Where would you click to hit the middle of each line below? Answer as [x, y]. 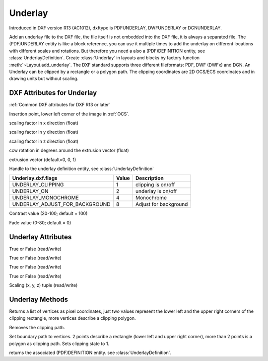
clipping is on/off [155, 185]
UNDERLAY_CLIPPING [38, 185]
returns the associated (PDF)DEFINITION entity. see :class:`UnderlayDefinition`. [90, 353]
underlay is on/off [156, 191]
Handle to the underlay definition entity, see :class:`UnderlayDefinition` [81, 169]
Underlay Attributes [40, 237]
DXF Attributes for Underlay [53, 93]
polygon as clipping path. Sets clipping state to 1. [59, 344]
